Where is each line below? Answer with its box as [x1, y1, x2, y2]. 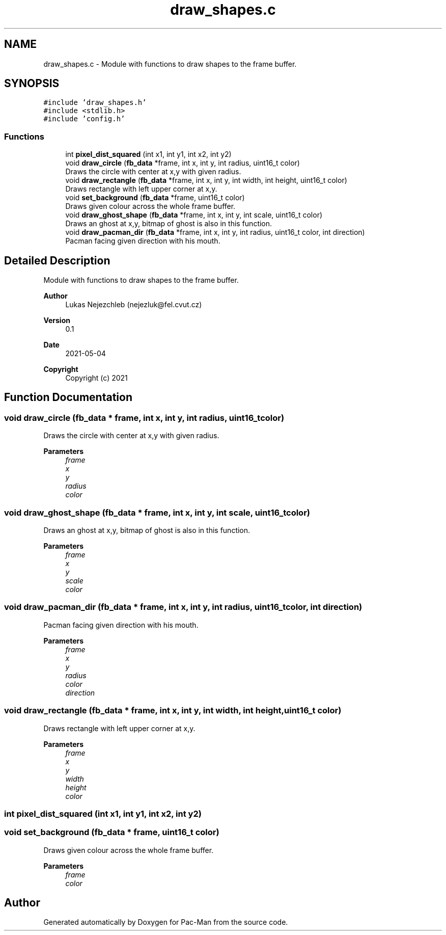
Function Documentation [4, 391, 132, 404]
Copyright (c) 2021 [65, 373, 128, 383]
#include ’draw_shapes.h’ [43, 98, 147, 107]
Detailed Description [4, 254, 110, 267]
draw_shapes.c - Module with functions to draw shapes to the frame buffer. [43, 59, 297, 68]
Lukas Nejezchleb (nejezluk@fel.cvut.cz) [65, 300, 202, 309]
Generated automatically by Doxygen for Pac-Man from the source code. [43, 918, 288, 927]
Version [43, 316, 70, 325]
